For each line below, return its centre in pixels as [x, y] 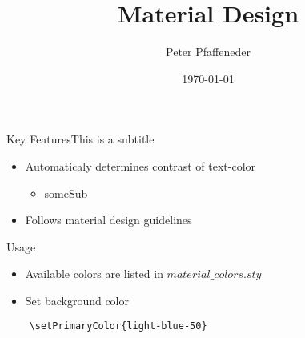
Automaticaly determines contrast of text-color [140, 165]
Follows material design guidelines [108, 220]
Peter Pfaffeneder [208, 52]
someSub [66, 193]
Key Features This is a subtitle [80, 139]
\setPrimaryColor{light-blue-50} [118, 326]
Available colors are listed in [94, 274]
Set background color [77, 300]
